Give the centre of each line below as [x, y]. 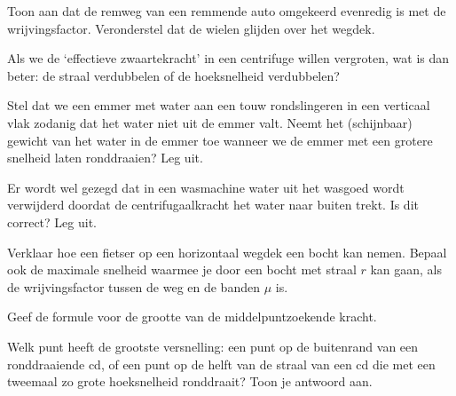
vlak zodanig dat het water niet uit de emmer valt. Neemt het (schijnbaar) [210, 122]
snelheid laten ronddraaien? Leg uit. [105, 158]
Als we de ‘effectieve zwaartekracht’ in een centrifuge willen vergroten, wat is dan [228, 58]
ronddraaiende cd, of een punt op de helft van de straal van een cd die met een [221, 364]
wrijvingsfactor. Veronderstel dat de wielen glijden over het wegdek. [191, 28]
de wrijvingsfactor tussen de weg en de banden [134, 286]
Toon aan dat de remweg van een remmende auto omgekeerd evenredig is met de [227, 11]
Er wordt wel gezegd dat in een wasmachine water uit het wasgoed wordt [206, 187]
